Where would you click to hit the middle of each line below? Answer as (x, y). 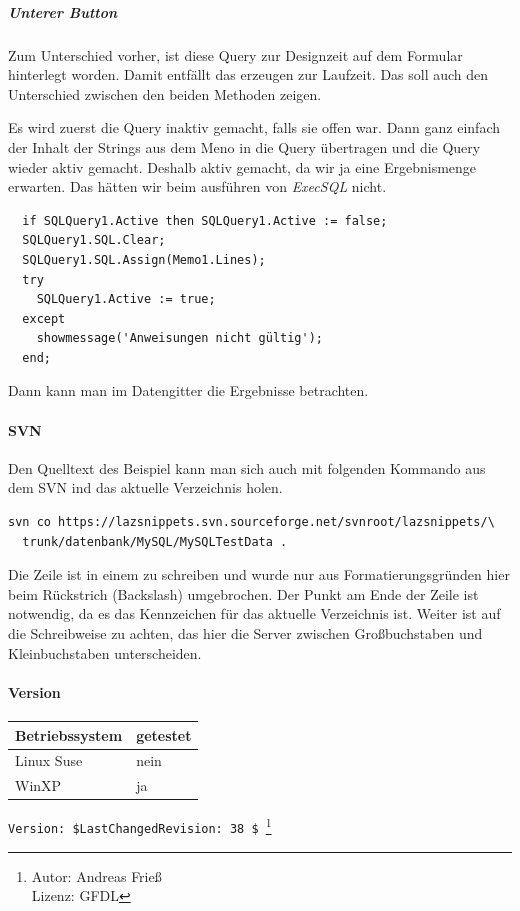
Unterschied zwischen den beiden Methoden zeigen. (165, 93)
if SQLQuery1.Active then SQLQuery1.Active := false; (205, 220)
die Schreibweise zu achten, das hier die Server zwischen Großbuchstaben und (245, 633)
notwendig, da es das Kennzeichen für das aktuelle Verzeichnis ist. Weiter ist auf (254, 613)
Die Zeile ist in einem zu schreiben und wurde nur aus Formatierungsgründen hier (259, 574)
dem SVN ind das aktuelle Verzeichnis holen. (145, 487)
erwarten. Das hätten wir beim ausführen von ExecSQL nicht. (197, 186)
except (44, 318)
